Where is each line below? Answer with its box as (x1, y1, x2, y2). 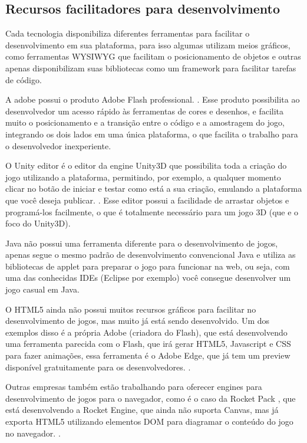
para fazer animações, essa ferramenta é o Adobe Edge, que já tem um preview (5, 349, 291, 362)
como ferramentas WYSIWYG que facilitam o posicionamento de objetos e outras (5, 50, 301, 63)
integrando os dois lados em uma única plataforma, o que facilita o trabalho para (5, 127, 298, 140)
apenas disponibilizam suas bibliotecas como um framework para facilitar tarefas (5, 61, 296, 74)
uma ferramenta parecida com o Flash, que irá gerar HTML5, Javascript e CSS (5, 337, 291, 350)
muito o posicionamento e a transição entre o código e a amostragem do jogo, (5, 116, 285, 129)
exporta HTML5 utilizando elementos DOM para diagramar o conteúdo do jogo (5, 415, 293, 428)
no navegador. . (5, 426, 61, 439)
